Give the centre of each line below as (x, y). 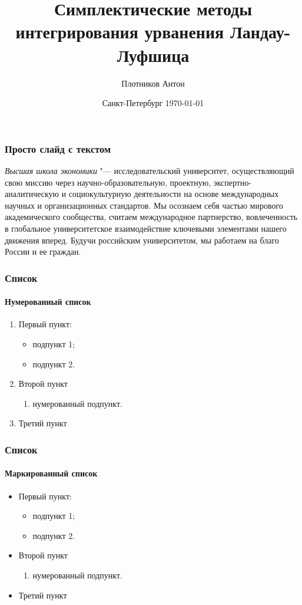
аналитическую (32, 194)
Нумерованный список (48, 302)
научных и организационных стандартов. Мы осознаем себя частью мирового (144, 205)
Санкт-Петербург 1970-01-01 (153, 103)
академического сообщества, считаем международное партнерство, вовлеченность (151, 217)
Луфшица (153, 55)
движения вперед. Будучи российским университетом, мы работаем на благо (142, 240)
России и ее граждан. (43, 251)
